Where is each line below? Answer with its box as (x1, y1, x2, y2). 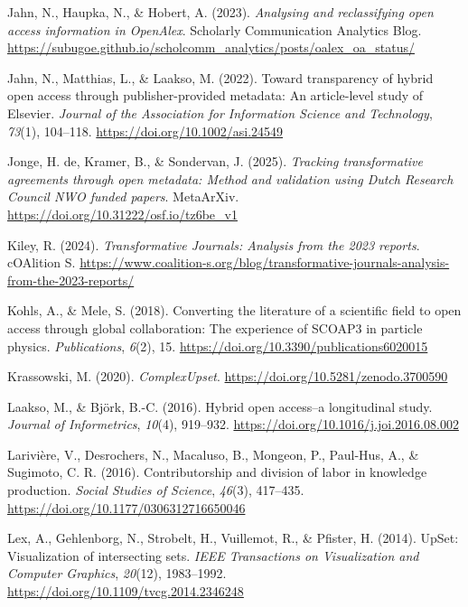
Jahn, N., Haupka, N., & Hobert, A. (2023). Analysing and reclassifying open (7, 3, 434, 21)
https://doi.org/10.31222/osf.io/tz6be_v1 (7, 204, 238, 223)
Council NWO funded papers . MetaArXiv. (7, 187, 239, 206)
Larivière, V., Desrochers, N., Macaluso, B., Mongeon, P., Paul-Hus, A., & (7, 444, 419, 463)
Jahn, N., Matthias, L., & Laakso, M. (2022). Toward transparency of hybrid (7, 68, 434, 87)
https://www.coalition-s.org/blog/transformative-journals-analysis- (80, 253, 450, 272)
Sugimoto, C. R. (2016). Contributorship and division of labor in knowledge (7, 462, 427, 481)
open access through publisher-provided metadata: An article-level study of (7, 86, 424, 105)
